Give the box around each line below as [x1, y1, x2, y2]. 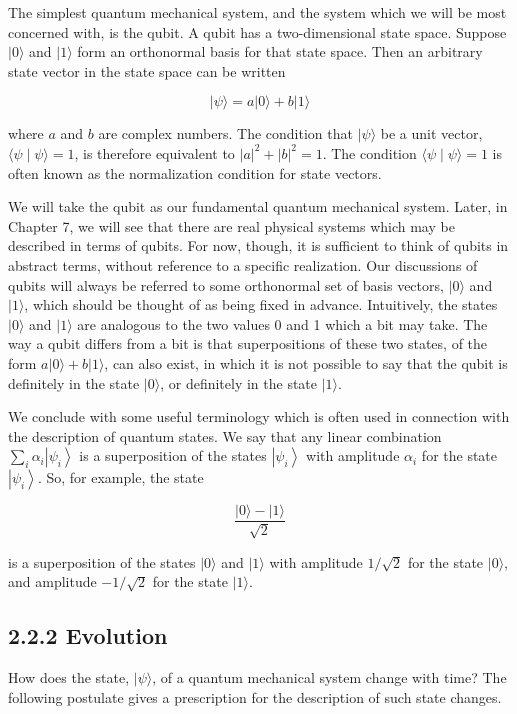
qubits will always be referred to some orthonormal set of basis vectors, [8, 274, 444, 295]
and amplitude [8, 571, 97, 592]
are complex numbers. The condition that [98, 123, 353, 144]
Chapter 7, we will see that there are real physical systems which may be [8, 215, 455, 236]
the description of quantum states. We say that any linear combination [8, 425, 442, 446]
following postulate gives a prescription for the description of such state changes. [8, 686, 502, 707]
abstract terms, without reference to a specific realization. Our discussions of [8, 254, 478, 275]
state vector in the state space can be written [8, 60, 286, 81]
